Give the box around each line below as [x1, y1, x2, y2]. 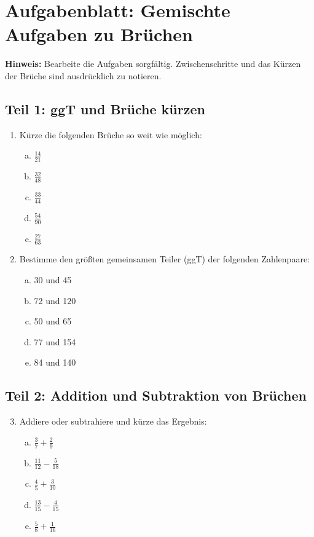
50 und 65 [34, 315, 72, 327]
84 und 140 [34, 356, 76, 369]
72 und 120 [34, 294, 76, 307]
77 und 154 [34, 335, 76, 348]
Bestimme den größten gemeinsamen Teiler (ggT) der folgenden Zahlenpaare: [19, 253, 310, 265]
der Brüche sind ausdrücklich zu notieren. [5, 69, 162, 82]
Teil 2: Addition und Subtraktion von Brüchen [5, 386, 307, 405]
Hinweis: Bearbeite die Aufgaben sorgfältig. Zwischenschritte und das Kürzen [5, 57, 301, 70]
